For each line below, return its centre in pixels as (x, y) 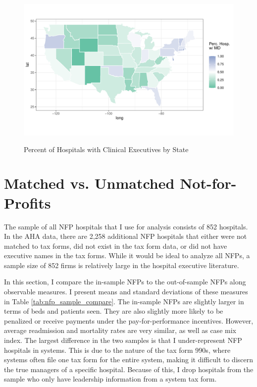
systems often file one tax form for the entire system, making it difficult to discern (129, 359)
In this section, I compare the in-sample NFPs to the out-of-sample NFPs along (125, 282)
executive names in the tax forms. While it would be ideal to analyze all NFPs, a (127, 255)
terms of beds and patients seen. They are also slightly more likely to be (114, 311)
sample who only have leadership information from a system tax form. (110, 379)
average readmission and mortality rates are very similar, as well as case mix (120, 330)
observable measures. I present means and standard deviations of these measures (126, 292)
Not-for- (208, 183)
